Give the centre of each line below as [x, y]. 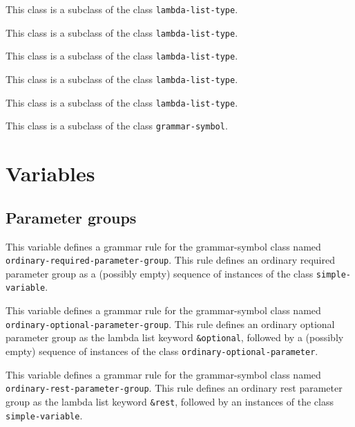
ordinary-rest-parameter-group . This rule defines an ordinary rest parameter [174, 388]
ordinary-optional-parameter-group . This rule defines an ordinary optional [170, 324]
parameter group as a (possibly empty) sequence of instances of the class [160, 273]
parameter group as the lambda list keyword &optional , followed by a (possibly [175, 337]
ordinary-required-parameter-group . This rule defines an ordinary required [170, 260]
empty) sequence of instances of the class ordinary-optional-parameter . [162, 351]
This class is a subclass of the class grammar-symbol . [117, 126]
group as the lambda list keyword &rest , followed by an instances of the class [170, 401]
